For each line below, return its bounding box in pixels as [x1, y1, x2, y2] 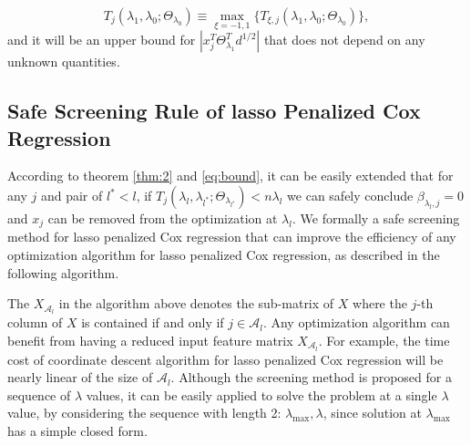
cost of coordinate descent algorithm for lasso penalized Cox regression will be [7, 349, 444, 368]
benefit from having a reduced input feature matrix [7, 330, 293, 349]
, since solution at [323, 403, 422, 422]
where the [353, 294, 407, 313]
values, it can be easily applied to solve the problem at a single [86, 385, 437, 404]
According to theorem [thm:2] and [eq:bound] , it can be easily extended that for [7, 166, 454, 185]
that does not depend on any [263, 30, 425, 49]
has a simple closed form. [7, 420, 148, 440]
